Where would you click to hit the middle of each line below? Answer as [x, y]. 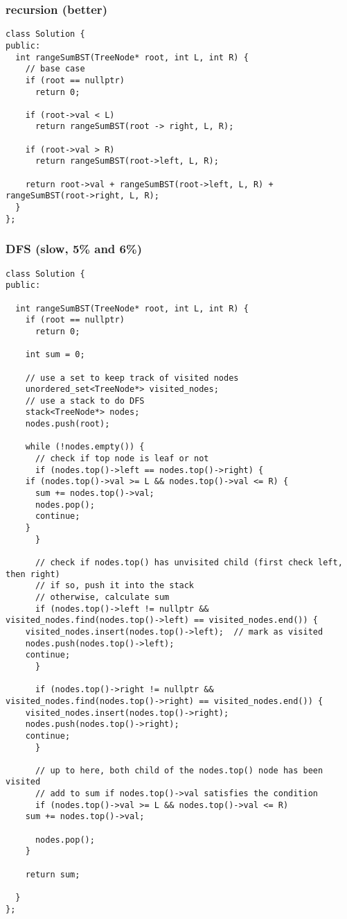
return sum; [53, 874]
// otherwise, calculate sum [102, 597]
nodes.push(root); [68, 424]
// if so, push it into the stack [115, 586]
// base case [55, 69]
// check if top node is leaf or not [122, 459]
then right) [33, 574]
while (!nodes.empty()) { [85, 447]
